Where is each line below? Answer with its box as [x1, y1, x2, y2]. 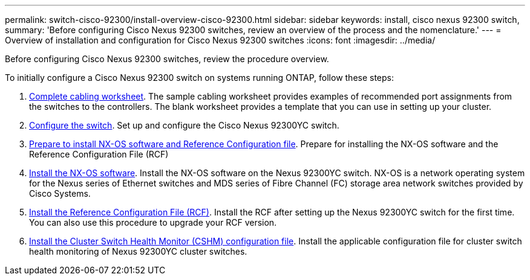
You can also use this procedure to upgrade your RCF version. [29, 217, 277, 227]
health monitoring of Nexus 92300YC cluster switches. [29, 246, 247, 256]
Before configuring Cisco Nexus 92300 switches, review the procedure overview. [5, 54, 329, 64]
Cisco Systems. [29, 188, 91, 199]
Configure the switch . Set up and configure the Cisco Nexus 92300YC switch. [29, 120, 339, 130]
